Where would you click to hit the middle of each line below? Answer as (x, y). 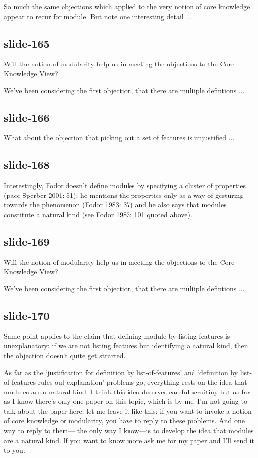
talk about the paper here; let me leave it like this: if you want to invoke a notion (128, 411)
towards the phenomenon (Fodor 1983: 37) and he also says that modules (115, 205)
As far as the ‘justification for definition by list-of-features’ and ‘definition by (121, 372)
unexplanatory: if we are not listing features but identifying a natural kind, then (126, 346)
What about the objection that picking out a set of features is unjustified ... (119, 138)
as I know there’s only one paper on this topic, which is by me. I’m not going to (126, 401)
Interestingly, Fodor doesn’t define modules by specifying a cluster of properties (125, 185)
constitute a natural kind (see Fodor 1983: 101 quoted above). (98, 214)
